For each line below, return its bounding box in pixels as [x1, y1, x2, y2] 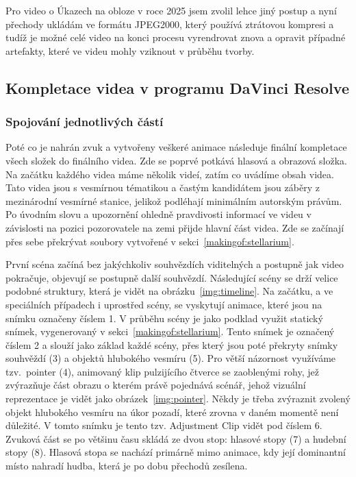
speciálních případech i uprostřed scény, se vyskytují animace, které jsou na [5, 297, 322, 311]
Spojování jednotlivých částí [5, 113, 164, 130]
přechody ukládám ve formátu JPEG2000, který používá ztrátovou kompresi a [5, 16, 334, 31]
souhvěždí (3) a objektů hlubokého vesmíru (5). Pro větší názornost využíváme [5, 351, 336, 365]
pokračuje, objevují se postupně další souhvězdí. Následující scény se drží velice [5, 270, 338, 284]
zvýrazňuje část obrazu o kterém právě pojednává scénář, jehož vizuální [5, 378, 306, 392]
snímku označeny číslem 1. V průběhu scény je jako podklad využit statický [5, 310, 323, 325]
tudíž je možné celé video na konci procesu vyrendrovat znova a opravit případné [5, 30, 346, 45]
